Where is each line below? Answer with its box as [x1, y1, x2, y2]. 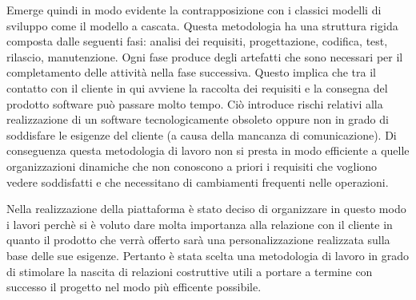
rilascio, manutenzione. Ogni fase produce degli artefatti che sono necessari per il [6, 48, 403, 65]
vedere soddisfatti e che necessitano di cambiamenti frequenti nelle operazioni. [6, 173, 389, 190]
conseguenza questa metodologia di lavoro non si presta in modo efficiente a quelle [6, 142, 410, 159]
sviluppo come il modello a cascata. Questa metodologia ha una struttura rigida [6, 17, 398, 34]
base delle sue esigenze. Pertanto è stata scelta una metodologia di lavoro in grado [6, 247, 410, 263]
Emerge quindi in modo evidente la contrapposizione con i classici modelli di [6, 2, 382, 18]
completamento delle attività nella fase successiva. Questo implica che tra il [6, 64, 376, 81]
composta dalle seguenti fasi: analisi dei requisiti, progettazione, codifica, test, [6, 33, 388, 49]
